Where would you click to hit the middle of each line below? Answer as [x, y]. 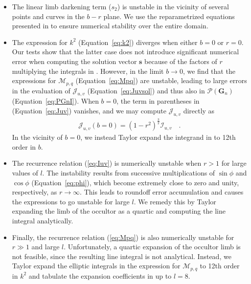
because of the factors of [181, 61]
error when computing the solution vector [74, 61]
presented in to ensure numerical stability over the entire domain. [110, 26]
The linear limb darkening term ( [62, 6]
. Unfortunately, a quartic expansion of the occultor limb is [152, 247]
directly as [199, 110]
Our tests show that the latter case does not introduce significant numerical [125, 52]
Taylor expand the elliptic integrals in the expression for [96, 266]
